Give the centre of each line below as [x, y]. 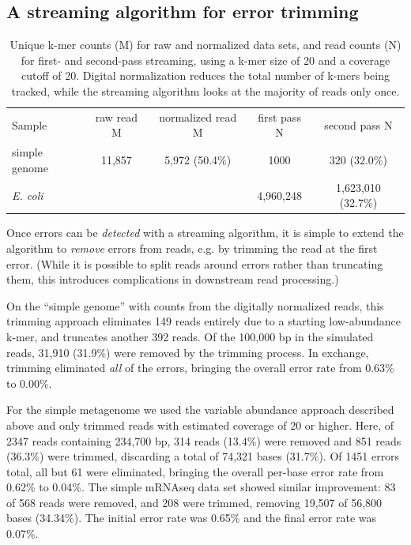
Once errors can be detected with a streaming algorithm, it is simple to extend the [205, 233]
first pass [279, 117]
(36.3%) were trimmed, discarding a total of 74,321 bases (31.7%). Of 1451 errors [203, 456]
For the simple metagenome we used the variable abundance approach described [200, 410]
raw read [117, 117]
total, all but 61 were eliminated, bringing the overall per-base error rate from [195, 471]
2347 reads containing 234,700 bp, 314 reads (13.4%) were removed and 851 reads [204, 440]
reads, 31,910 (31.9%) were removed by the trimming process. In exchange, [188, 352]
